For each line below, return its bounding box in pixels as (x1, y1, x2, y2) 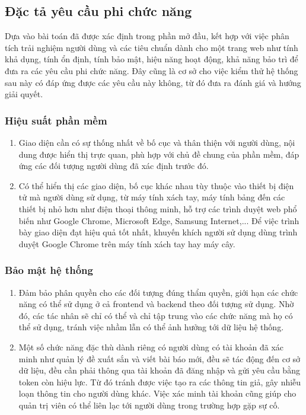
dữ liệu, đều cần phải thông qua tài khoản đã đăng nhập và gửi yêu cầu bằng (18, 364, 300, 376)
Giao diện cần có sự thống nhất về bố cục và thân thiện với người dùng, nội (18, 136, 295, 148)
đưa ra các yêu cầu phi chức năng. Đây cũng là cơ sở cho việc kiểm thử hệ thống (5, 64, 298, 76)
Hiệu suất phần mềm (5, 113, 107, 127)
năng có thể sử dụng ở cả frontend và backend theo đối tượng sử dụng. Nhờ (18, 298, 294, 310)
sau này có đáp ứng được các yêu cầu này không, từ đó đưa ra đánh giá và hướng (5, 76, 301, 88)
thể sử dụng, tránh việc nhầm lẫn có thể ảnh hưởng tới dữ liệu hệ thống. (18, 321, 284, 333)
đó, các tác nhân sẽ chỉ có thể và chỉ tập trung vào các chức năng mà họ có (18, 309, 293, 321)
